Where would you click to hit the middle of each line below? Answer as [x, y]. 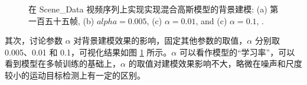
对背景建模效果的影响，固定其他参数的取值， [160, 40]
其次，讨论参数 [34, 40]
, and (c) [211, 20]
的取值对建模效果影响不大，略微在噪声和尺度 [215, 63]
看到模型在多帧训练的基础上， [63, 63]
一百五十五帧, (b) [61, 20]
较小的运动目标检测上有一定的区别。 [75, 75]
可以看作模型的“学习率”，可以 [237, 52]
